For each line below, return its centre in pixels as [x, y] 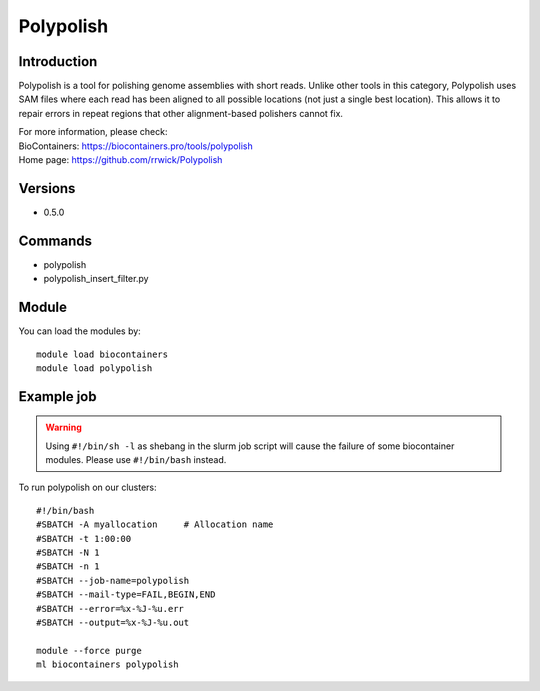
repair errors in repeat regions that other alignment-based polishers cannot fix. [181, 113]
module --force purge [89, 650]
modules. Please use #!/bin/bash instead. [136, 460]
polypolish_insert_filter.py [96, 279]
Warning [63, 427]
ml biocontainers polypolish [107, 664]
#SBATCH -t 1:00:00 [84, 538]
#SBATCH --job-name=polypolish [113, 580]
